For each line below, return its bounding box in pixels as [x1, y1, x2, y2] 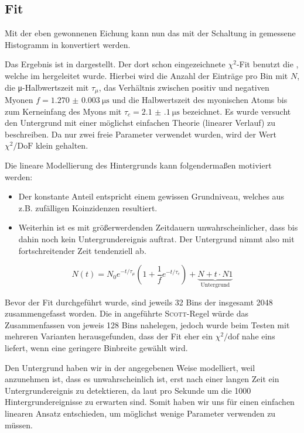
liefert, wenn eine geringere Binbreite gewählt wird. [5, 341, 188, 353]
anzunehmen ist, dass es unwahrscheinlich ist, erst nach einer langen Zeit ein [5, 373, 279, 385]
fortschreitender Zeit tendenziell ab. [18, 244, 146, 256]
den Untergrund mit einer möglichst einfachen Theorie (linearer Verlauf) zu [5, 116, 275, 129]
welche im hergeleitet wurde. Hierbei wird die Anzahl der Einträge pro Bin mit [5, 69, 288, 81]
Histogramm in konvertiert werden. [5, 38, 131, 50]
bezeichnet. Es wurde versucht [182, 105, 291, 117]
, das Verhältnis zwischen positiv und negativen [98, 81, 269, 93]
